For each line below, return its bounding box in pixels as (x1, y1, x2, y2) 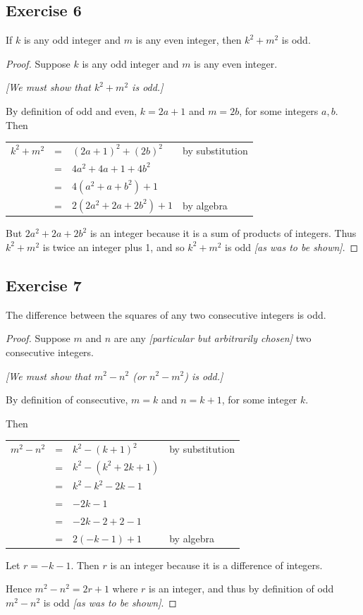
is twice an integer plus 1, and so (42, 239, 185, 254)
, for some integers (239, 103, 319, 118)
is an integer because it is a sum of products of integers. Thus (90, 226, 357, 240)
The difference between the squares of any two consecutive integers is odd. (6, 307, 326, 322)
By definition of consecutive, (6, 392, 128, 407)
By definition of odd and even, (6, 103, 137, 118)
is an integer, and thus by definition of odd (149, 581, 334, 596)
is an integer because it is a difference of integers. (110, 557, 323, 572)
